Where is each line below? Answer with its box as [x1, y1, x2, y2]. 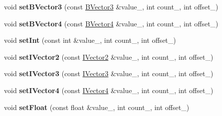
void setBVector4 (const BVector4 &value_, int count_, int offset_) [4, 18, 219, 28]
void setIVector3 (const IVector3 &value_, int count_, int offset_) [4, 68, 214, 79]
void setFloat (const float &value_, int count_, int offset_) [4, 102, 190, 112]
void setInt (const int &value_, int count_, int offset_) [4, 35, 176, 45]
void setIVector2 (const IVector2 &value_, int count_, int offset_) [4, 51, 214, 62]
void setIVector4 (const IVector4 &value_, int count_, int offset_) [4, 85, 214, 95]
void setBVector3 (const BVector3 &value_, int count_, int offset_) [4, 1, 219, 11]
